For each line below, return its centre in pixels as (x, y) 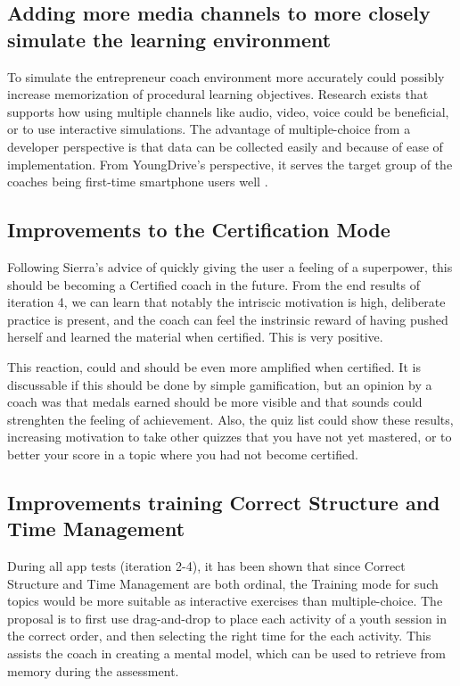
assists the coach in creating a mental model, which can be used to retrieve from (227, 653)
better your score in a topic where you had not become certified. (183, 454)
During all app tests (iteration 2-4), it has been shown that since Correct (206, 566)
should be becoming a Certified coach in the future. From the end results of (214, 284)
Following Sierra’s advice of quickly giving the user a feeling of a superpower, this (230, 266)
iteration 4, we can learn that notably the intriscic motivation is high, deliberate (226, 302)
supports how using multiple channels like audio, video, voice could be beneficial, (228, 111)
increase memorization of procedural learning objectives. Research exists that (218, 94)
